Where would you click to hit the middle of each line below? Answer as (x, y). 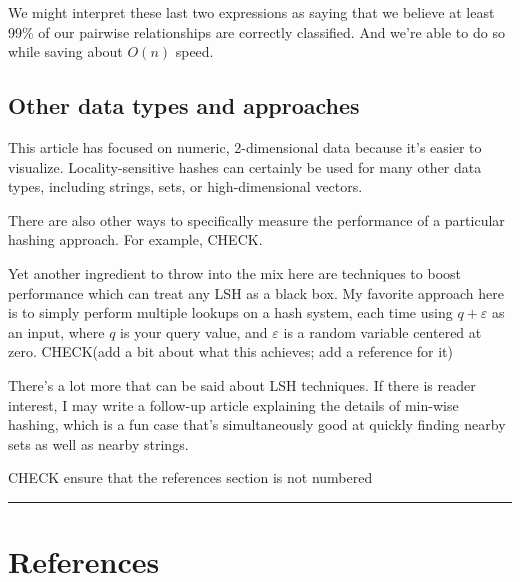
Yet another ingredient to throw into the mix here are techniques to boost (235, 272)
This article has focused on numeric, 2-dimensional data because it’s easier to (245, 146)
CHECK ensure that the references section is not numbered (190, 477)
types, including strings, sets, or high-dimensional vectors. (185, 186)
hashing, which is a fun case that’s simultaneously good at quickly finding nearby (257, 424)
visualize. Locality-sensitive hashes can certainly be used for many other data (245, 166)
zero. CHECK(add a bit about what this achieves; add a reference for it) (231, 351)
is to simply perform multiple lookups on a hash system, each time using (230, 312)
